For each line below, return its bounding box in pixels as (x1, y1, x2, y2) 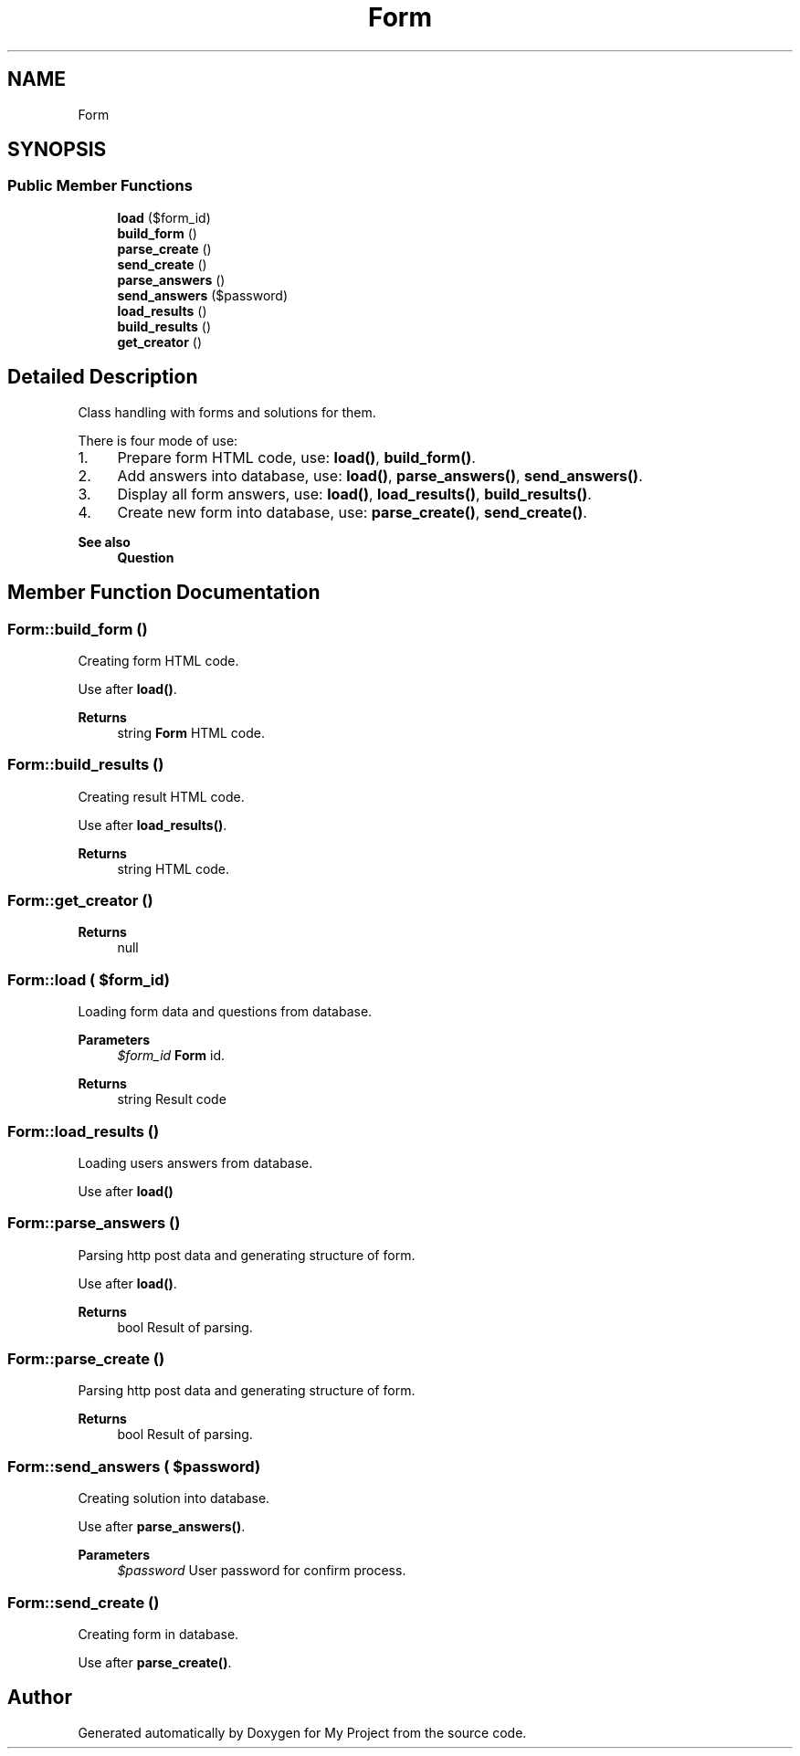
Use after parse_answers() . (78, 1519, 246, 1535)
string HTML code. (117, 860, 230, 877)
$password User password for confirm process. (117, 1562, 406, 1579)
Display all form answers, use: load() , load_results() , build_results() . (117, 484, 592, 503)
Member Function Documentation (7, 581, 321, 605)
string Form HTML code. (117, 724, 265, 741)
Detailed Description (7, 365, 198, 389)
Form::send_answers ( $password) (7, 1456, 261, 1476)
